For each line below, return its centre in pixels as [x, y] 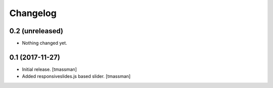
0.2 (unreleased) [36, 31]
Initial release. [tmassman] [49, 69]
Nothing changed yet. [45, 43]
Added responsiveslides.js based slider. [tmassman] [76, 76]
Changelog [33, 13]
